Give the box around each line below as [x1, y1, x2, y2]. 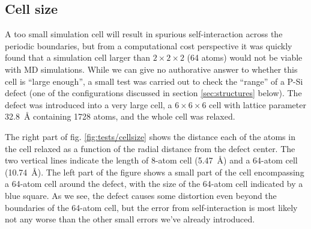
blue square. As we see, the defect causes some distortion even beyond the [5, 189, 277, 201]
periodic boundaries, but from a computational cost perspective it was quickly [5, 39, 292, 52]
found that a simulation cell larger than [5, 51, 151, 64]
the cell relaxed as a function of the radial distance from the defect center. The [5, 142, 295, 154]
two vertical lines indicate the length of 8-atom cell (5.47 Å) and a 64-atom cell [5, 154, 298, 166]
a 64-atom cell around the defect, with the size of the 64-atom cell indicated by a [5, 177, 303, 190]
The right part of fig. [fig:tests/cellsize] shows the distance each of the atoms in [5, 130, 295, 142]
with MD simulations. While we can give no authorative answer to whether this [5, 63, 298, 75]
